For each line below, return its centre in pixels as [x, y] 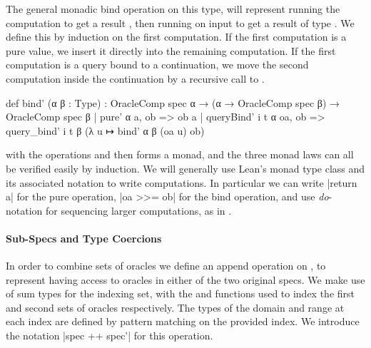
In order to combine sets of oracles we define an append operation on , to [166, 266]
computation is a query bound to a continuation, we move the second [157, 65]
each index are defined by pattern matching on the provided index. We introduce [183, 321]
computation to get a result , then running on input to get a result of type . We [180, 22]
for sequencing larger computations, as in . [139, 210]
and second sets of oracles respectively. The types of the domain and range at [175, 307]
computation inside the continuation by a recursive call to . [135, 78]
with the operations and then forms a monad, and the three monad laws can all [180, 154]
